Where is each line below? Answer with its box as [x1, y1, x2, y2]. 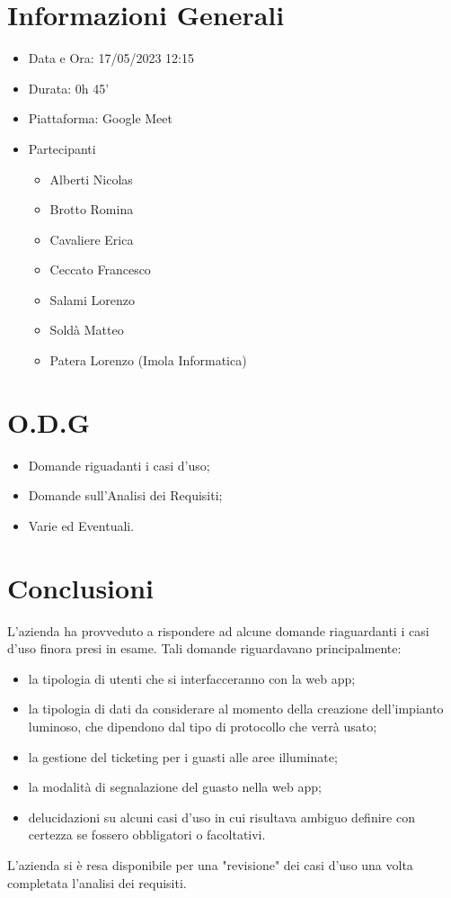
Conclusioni [7, 569, 154, 606]
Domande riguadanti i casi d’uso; [28, 455, 210, 474]
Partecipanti [28, 139, 96, 157]
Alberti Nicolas [49, 169, 133, 188]
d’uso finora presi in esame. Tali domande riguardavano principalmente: [7, 639, 402, 658]
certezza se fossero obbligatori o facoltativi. [28, 825, 266, 844]
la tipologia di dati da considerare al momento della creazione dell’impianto [28, 699, 444, 718]
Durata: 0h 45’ [28, 78, 110, 97]
